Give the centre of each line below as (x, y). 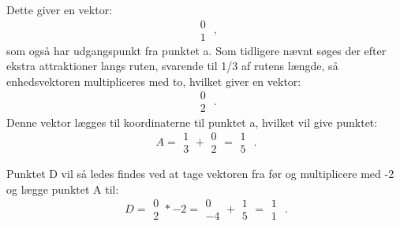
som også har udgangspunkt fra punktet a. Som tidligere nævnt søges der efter (196, 50)
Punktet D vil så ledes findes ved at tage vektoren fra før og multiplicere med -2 (200, 174)
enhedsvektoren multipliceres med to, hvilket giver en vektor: (154, 81)
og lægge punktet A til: (63, 189)
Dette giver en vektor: (60, 9)
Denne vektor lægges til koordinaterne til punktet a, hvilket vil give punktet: (192, 122)
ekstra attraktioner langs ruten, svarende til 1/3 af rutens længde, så (172, 66)
